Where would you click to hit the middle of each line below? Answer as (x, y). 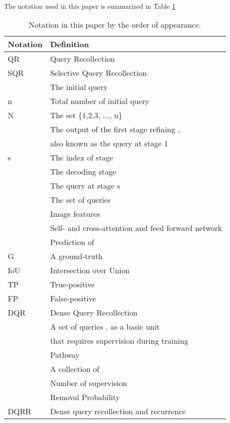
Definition (70, 44)
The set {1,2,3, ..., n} (86, 115)
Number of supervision (89, 383)
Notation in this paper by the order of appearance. (115, 24)
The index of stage (82, 157)
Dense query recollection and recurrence (118, 411)
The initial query (79, 87)
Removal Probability (85, 397)
